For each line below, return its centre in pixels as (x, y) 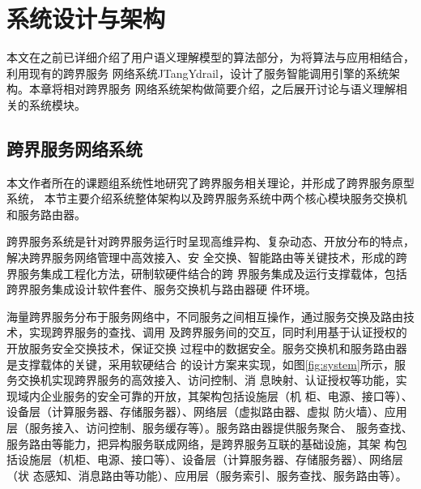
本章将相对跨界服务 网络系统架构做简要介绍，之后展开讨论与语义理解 (212, 89)
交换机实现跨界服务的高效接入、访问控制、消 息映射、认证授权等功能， (206, 380)
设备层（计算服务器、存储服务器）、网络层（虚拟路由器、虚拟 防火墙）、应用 (207, 412)
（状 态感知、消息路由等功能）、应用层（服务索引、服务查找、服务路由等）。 (207, 475)
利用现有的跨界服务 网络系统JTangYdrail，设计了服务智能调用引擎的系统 (198, 73)
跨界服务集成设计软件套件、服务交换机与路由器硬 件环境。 (162, 289)
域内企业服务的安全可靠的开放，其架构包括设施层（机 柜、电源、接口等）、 (215, 395)
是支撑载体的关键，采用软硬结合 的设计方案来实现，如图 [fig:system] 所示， (200, 364)
